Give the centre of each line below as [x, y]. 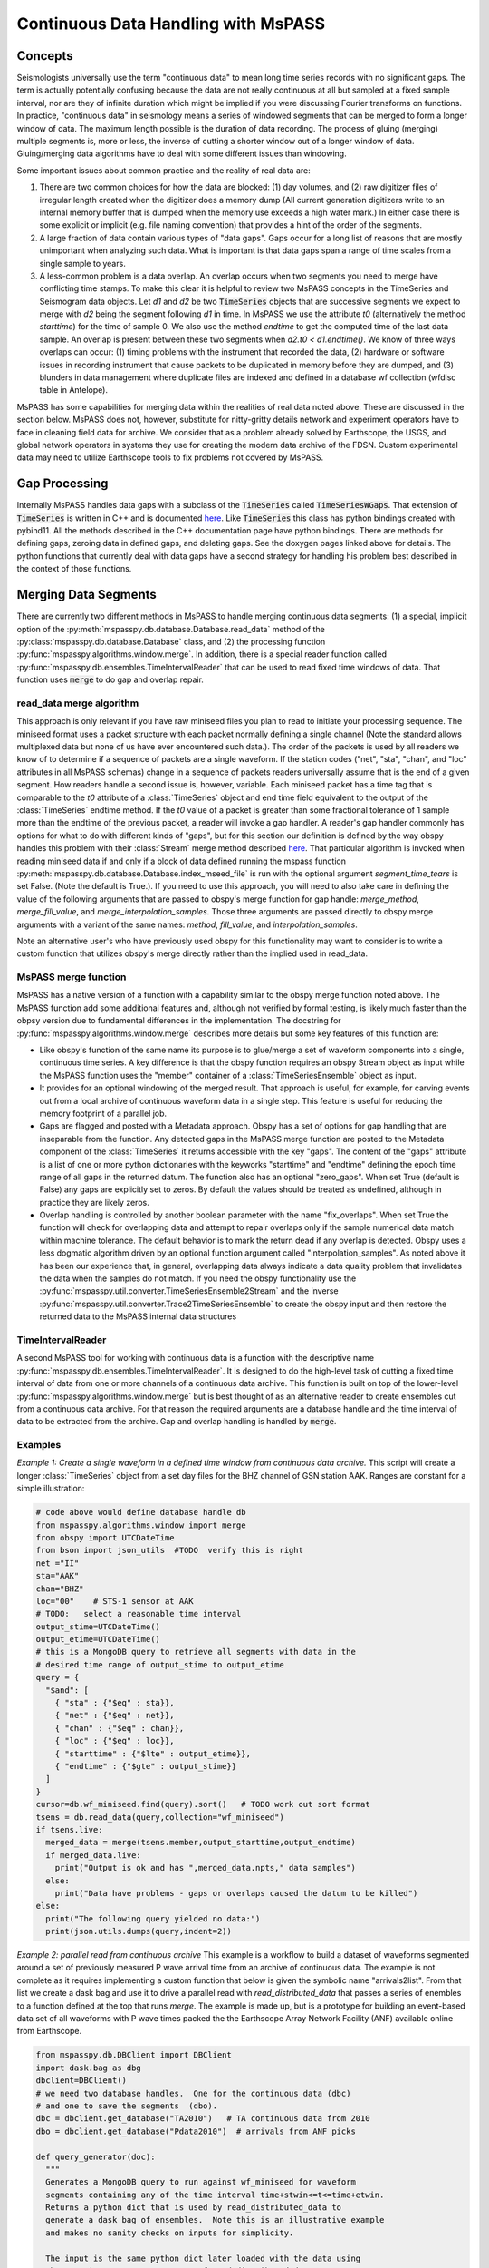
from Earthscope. [49, 2031]
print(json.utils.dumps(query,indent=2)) [139, 1931]
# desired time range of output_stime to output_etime [160, 1664]
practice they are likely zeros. [94, 1202]
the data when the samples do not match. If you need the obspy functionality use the [198, 1278]
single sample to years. [82, 263]
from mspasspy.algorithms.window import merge [141, 1525]
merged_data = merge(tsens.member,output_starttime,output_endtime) [201, 1843]
